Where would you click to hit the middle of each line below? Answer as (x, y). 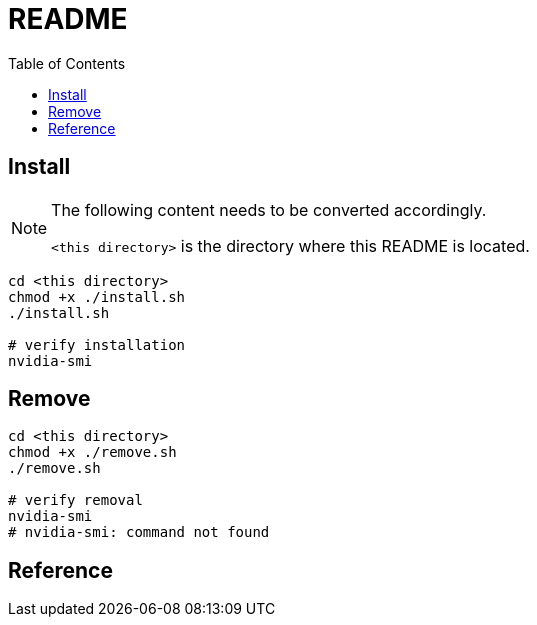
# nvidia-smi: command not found (139, 532)
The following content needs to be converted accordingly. (269, 209)
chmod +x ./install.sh (97, 296)
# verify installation (97, 344)
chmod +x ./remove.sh (92, 452)
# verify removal (75, 500)
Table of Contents (67, 63)
